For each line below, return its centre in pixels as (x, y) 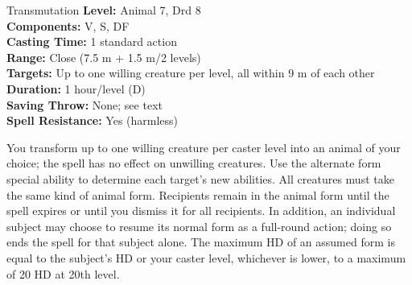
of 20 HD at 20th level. (63, 273)
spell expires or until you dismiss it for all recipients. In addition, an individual (201, 211)
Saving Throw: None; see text (84, 104)
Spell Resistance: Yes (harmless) (93, 120)
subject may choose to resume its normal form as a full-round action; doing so (199, 226)
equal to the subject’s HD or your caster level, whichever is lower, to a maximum (206, 257)
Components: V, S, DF (68, 25)
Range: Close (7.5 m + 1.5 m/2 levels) (104, 57)
